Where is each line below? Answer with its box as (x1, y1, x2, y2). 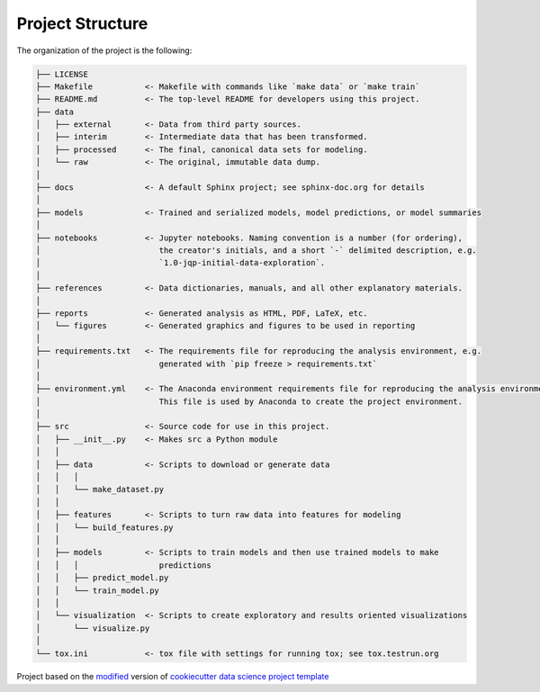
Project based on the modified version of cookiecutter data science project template (16, 671, 329, 682)
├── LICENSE (35, 68, 89, 79)
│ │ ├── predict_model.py (35, 572, 169, 583)
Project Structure (16, 13, 148, 33)
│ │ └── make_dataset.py (35, 484, 165, 495)
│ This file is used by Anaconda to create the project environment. (35, 396, 463, 407)
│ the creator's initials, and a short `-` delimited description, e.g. (35, 246, 477, 256)
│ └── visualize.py (35, 623, 150, 634)
